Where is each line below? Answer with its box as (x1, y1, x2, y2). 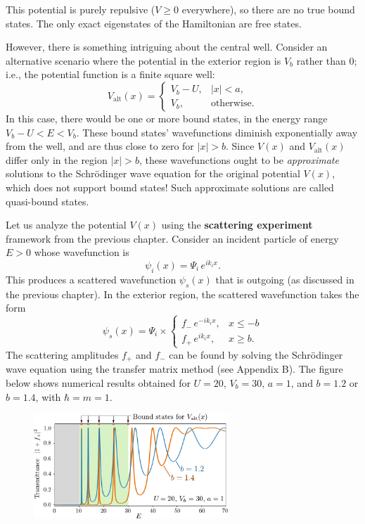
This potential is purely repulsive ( (6, 2, 155, 16)
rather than (296, 53, 346, 68)
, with (35, 389, 61, 404)
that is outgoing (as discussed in (215, 271, 354, 286)
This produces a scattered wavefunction (6, 271, 177, 286)
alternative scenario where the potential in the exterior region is (6, 53, 281, 68)
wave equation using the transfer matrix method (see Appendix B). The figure (6, 362, 343, 376)
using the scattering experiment (161, 217, 313, 232)
